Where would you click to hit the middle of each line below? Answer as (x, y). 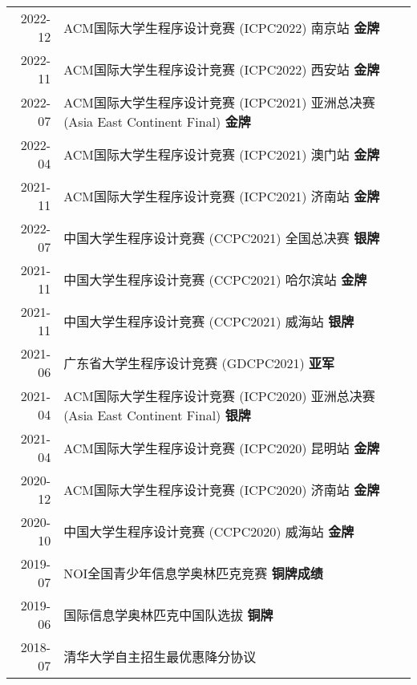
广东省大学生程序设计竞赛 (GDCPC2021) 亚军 (199, 363)
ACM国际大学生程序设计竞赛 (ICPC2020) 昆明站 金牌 (222, 448)
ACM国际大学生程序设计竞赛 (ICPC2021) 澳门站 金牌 (222, 154)
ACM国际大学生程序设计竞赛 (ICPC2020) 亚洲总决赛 (219, 396)
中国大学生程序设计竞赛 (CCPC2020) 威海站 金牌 (209, 531)
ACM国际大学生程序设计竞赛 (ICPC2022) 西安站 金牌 (222, 69)
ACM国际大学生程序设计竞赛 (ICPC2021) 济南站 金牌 (222, 196)
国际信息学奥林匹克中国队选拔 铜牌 (168, 615)
